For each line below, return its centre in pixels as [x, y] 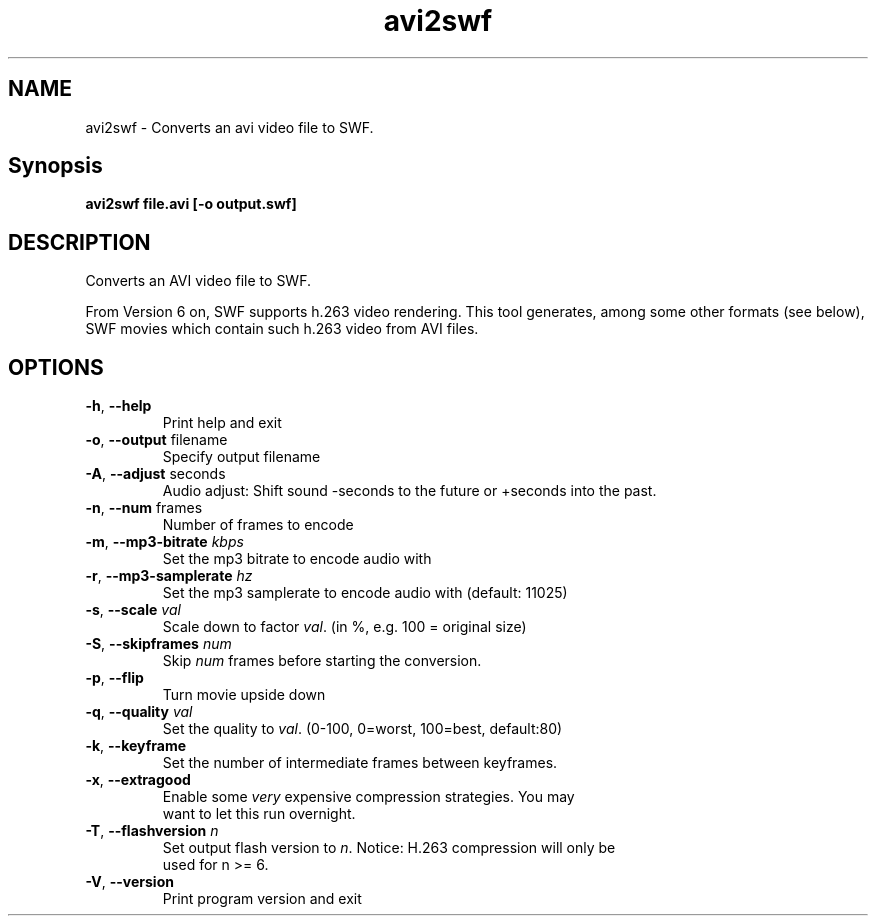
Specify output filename [241, 457]
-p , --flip [114, 678]
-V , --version [129, 882]
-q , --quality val [139, 712]
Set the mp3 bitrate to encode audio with [297, 559]
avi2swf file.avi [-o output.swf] [191, 204]
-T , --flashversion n [152, 831]
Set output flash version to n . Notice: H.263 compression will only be [389, 848]
